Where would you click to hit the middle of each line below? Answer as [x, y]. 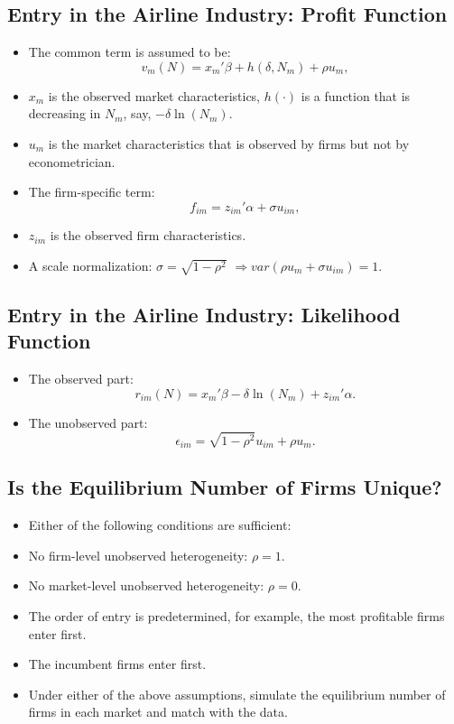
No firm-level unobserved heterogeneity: [138, 555]
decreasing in [65, 113]
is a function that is [356, 95]
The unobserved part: [88, 422]
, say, [137, 113]
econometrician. [72, 161]
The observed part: [81, 379]
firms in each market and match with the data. [158, 712]
